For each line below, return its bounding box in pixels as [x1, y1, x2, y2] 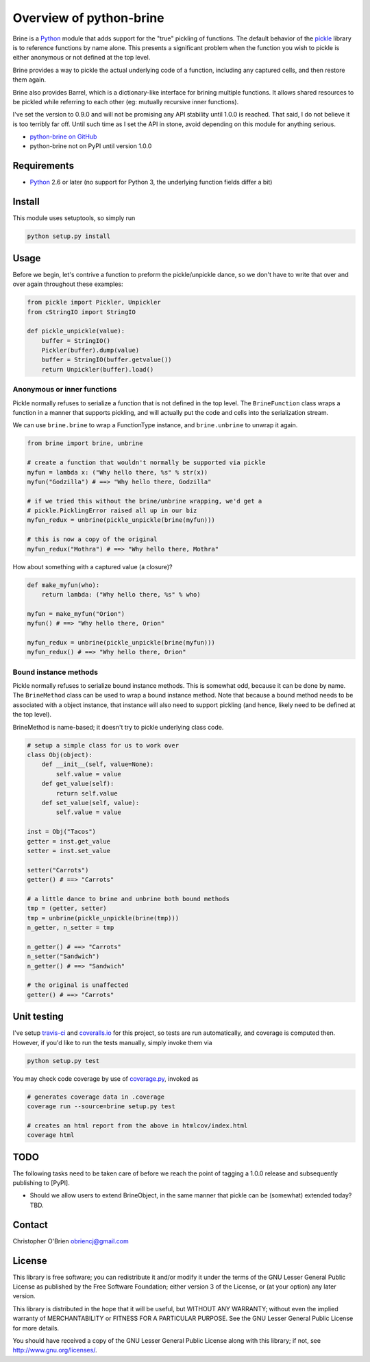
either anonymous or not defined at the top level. [12, 53, 151, 62]
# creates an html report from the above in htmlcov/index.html [27, 1121, 248, 1130]
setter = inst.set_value [27, 847, 111, 855]
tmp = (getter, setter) [27, 905, 108, 912]
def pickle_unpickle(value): [27, 327, 125, 335]
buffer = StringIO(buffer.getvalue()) [41, 356, 172, 363]
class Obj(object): [27, 751, 92, 759]
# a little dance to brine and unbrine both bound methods [27, 895, 230, 903]
